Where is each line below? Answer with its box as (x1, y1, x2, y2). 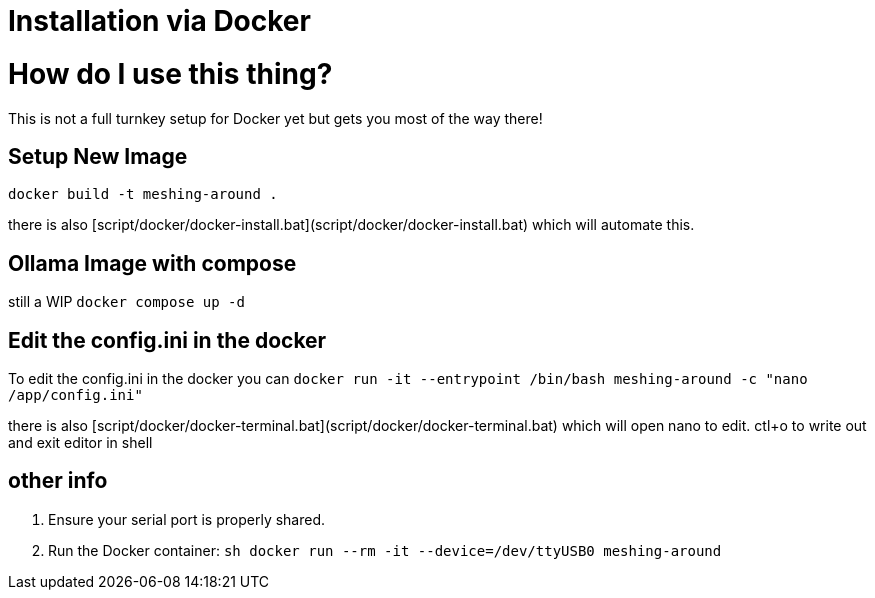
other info (8, 468, 108, 494)
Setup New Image (8, 143, 188, 169)
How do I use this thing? (8, 56, 333, 91)
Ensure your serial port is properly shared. (48, 510, 326, 528)
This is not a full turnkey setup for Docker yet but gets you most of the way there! (8, 109, 543, 127)
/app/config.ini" (8, 387, 143, 404)
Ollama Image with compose (8, 250, 297, 276)
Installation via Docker (8, 4, 311, 38)
